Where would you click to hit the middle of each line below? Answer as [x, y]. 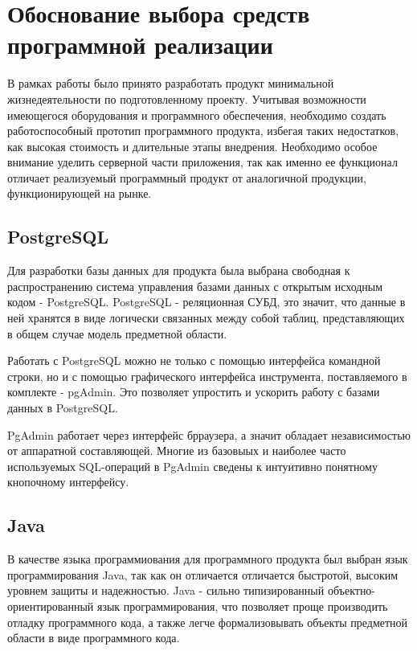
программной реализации [140, 45]
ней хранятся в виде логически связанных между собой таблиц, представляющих [206, 318]
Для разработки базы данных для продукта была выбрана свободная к [179, 270]
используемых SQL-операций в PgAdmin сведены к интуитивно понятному [192, 466]
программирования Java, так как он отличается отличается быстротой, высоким [203, 574]
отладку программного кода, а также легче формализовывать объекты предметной [208, 622]
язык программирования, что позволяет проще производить [242, 606]
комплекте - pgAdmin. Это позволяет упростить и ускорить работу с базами [194, 392]
